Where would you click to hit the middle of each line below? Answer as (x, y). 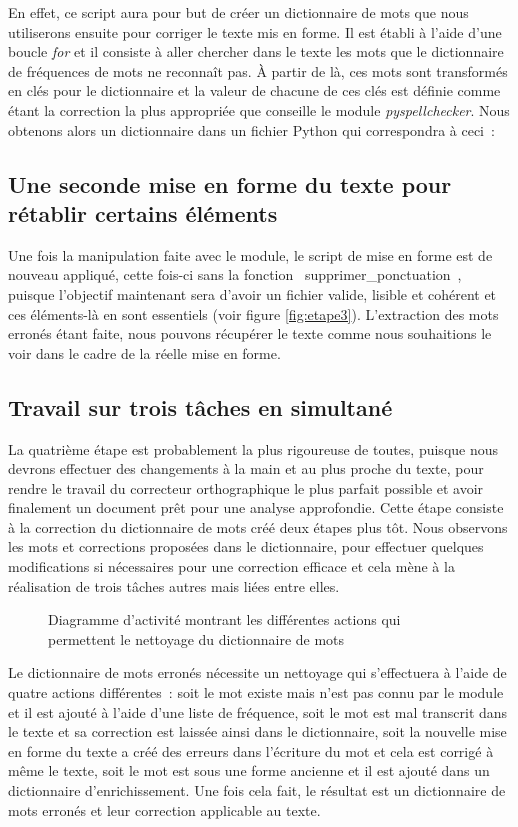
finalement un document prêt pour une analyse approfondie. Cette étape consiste (256, 507)
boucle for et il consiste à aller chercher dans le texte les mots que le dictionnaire (256, 51)
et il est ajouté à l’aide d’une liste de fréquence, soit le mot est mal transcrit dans (258, 711)
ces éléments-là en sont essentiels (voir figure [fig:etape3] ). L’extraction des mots (253, 313)
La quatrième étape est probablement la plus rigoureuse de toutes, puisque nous (253, 448)
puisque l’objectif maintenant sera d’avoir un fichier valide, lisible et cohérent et (252, 293)
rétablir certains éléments (143, 212)
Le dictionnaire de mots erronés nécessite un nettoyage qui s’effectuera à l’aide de (257, 672)
